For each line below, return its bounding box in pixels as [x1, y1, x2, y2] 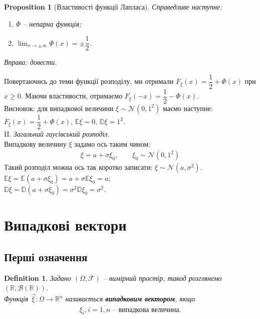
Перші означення [4, 249, 88, 265]
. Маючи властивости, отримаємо [21, 90, 123, 101]
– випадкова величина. [113, 306, 181, 314]
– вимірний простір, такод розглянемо [103, 272, 222, 283]
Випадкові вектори [4, 215, 127, 235]
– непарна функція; [23, 18, 82, 29]
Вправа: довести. [4, 57, 57, 67]
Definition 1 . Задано [4, 272, 71, 283]
